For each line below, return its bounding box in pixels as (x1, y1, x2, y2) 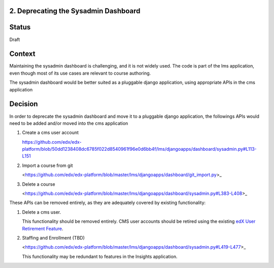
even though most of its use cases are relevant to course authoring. (9, 70, 151, 76)
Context (9, 50, 36, 58)
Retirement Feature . (22, 225, 63, 231)
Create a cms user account (22, 129, 79, 136)
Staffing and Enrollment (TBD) (22, 234, 85, 241)
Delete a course (22, 181, 55, 187)
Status (9, 23, 31, 31)
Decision (9, 99, 38, 109)
